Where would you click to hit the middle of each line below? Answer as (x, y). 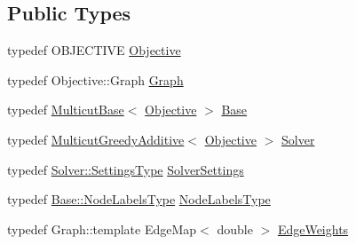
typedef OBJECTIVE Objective (94, 50)
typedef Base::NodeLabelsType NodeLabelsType (139, 199)
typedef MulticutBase (66, 110)
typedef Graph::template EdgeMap (102, 228)
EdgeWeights (313, 228)
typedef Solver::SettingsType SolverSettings (126, 169)
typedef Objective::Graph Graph (95, 79)
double (235, 228)
